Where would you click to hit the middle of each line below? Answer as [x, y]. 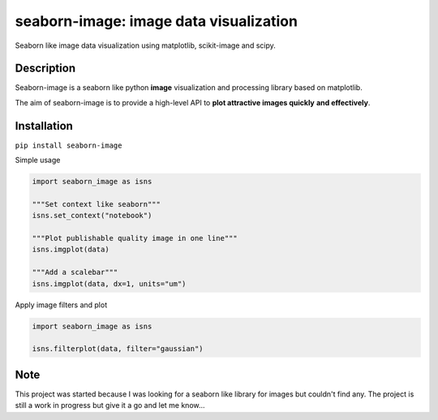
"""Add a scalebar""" [75, 272]
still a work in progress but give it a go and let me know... [110, 405]
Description [45, 69]
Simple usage [38, 160]
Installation [44, 126]
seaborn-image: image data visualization [156, 21]
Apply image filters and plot [61, 305]
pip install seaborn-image [69, 145]
